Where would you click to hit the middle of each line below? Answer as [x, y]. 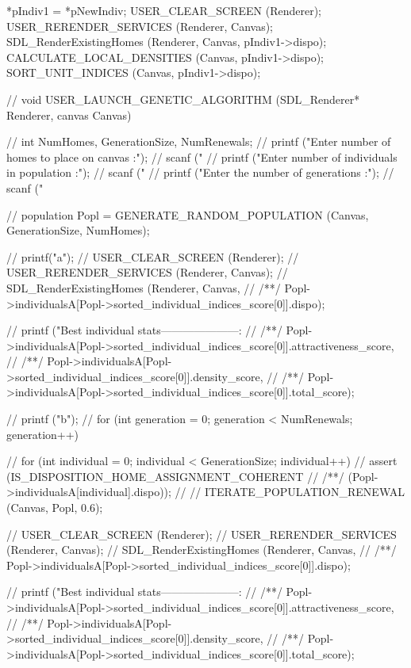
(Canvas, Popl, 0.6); [55, 508]
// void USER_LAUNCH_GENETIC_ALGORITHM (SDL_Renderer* [183, 99]
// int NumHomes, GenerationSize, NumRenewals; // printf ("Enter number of [199, 141]
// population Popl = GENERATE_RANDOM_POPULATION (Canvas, [188, 214]
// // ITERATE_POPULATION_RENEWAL [290, 492]
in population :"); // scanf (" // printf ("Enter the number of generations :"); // [200, 172]
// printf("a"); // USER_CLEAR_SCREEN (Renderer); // [153, 256]
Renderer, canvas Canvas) [69, 115]
